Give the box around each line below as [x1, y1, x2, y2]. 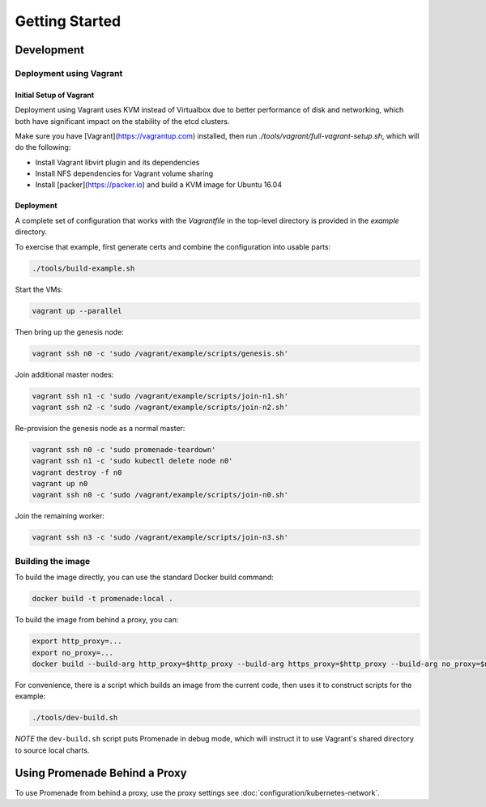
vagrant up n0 [32, 479, 88, 489]
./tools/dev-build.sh [32, 713, 118, 723]
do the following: [15, 143, 71, 152]
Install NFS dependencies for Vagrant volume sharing [35, 169, 214, 178]
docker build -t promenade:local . [32, 594, 173, 604]
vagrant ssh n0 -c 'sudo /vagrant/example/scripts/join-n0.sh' [32, 490, 289, 500]
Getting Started [15, 12, 122, 30]
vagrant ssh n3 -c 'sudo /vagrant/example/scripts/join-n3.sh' [32, 533, 289, 542]
